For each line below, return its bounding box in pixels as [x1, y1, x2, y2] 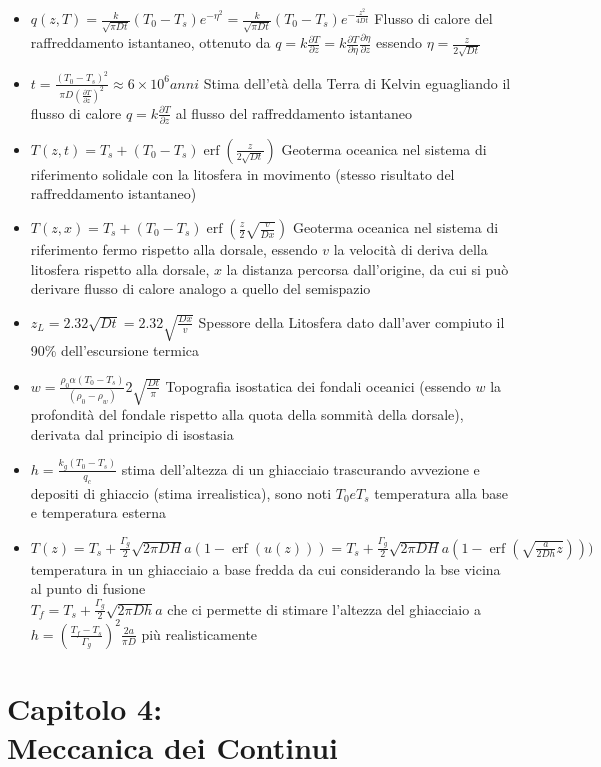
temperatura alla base [374, 482, 508, 503]
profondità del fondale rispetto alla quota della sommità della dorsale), [30, 404, 464, 425]
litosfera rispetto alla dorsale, [30, 258, 210, 279]
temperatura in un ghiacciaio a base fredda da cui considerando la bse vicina [30, 558, 501, 579]
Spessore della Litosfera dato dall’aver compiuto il [198, 311, 505, 332]
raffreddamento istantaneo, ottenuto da [30, 32, 271, 53]
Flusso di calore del [374, 8, 493, 29]
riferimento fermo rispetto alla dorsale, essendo [30, 239, 318, 259]
